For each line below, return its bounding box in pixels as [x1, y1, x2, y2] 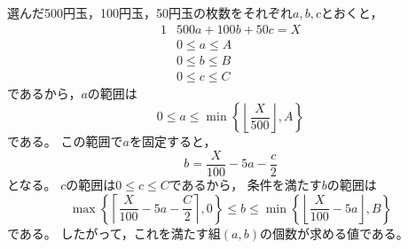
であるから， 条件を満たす [169, 175, 322, 193]
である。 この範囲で [7, 132, 123, 151]
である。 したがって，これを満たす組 [7, 223, 221, 242]
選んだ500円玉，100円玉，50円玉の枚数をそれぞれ [7, 4, 293, 21]
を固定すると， [129, 132, 216, 151]
